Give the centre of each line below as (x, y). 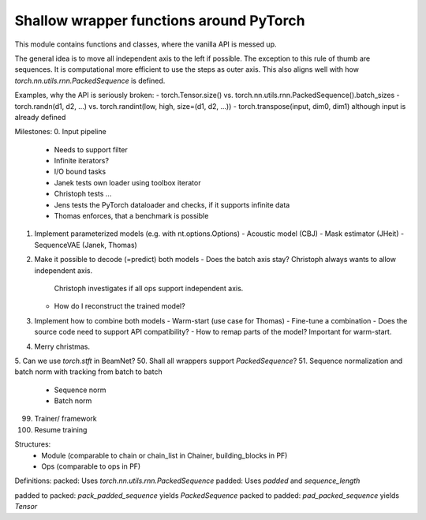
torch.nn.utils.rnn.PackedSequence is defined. (90, 80)
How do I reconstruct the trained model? (120, 306)
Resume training (61, 429)
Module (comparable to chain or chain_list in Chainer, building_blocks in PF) (164, 455)
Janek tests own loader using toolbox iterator (127, 182)
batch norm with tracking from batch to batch (88, 372)
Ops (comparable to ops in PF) (91, 466)
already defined (40, 117)
